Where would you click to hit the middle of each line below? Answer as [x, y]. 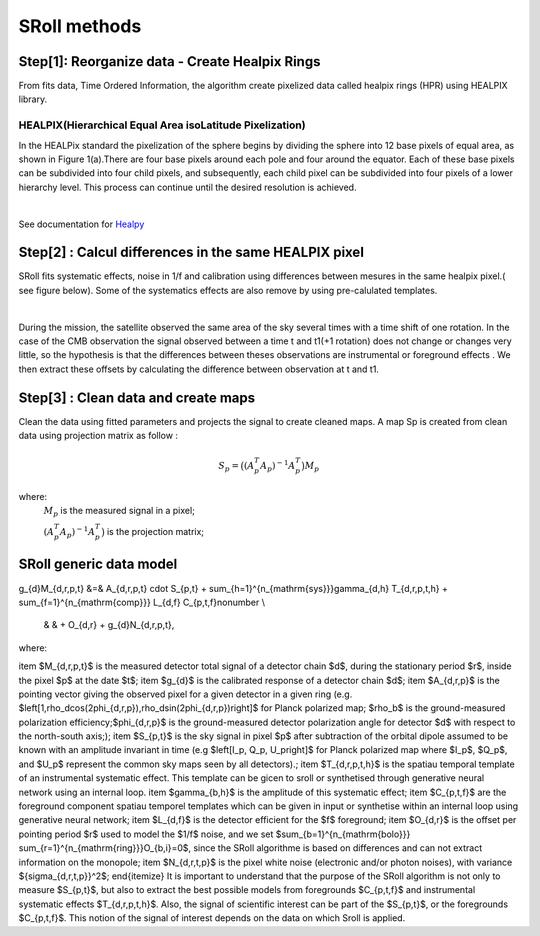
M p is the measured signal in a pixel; [119, 512]
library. [33, 99]
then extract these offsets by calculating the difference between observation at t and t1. [199, 369]
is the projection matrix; [155, 532]
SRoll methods [80, 26]
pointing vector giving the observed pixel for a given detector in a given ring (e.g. [185, 694]
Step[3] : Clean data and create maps [136, 397]
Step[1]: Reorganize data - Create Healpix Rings [169, 61]
